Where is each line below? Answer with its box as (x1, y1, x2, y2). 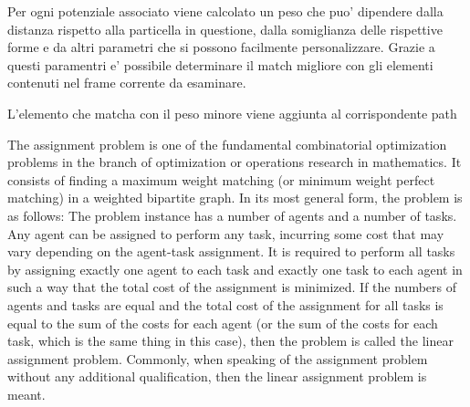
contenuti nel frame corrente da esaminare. (7, 73, 246, 92)
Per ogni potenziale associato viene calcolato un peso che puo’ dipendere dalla (7, 2, 444, 20)
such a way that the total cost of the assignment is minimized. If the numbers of (7, 277, 457, 297)
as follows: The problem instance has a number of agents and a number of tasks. (7, 205, 457, 224)
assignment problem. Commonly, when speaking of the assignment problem (7, 349, 428, 368)
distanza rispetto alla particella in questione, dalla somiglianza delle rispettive (7, 19, 443, 38)
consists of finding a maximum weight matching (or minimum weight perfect (7, 170, 435, 189)
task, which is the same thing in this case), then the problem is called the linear (7, 331, 454, 350)
